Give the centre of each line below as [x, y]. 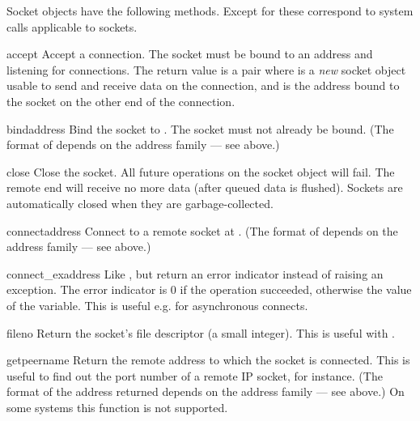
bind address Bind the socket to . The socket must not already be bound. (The [200, 128]
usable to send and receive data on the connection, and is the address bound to [203, 85]
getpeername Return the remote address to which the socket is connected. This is [208, 360]
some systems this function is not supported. [117, 407]
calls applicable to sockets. [72, 26]
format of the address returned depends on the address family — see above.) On [206, 391]
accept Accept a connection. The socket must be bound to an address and [190, 54]
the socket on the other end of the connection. [121, 101]
